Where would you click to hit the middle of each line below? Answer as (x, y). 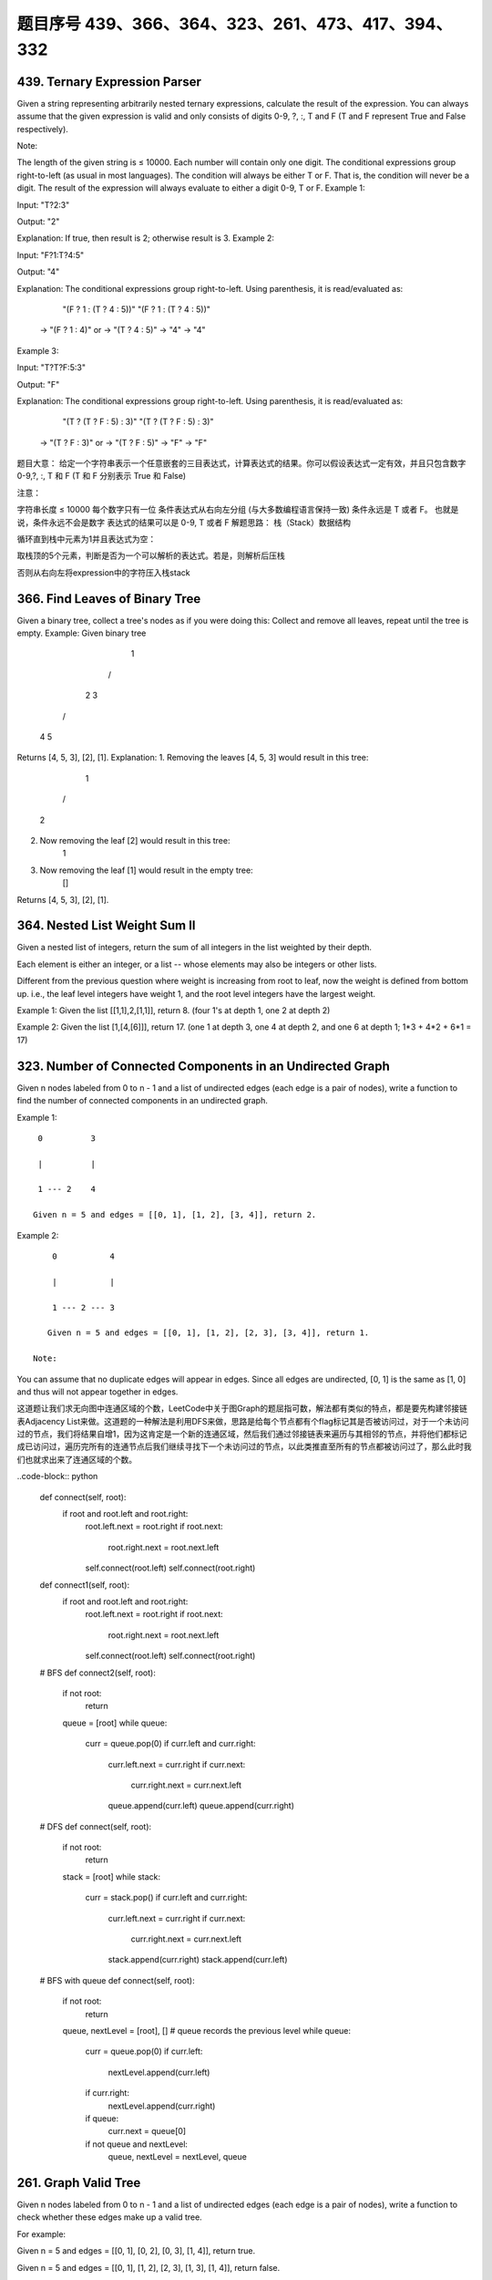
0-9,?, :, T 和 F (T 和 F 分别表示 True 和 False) (102, 476)
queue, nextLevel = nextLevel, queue (178, 2157)
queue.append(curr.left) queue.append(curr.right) (201, 1806)
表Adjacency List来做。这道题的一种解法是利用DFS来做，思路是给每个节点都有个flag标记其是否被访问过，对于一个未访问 (243, 1421)
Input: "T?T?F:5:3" (51, 368)
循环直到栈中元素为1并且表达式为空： (87, 539)
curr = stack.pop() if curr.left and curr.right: (166, 1898)
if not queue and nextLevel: (137, 2144)
